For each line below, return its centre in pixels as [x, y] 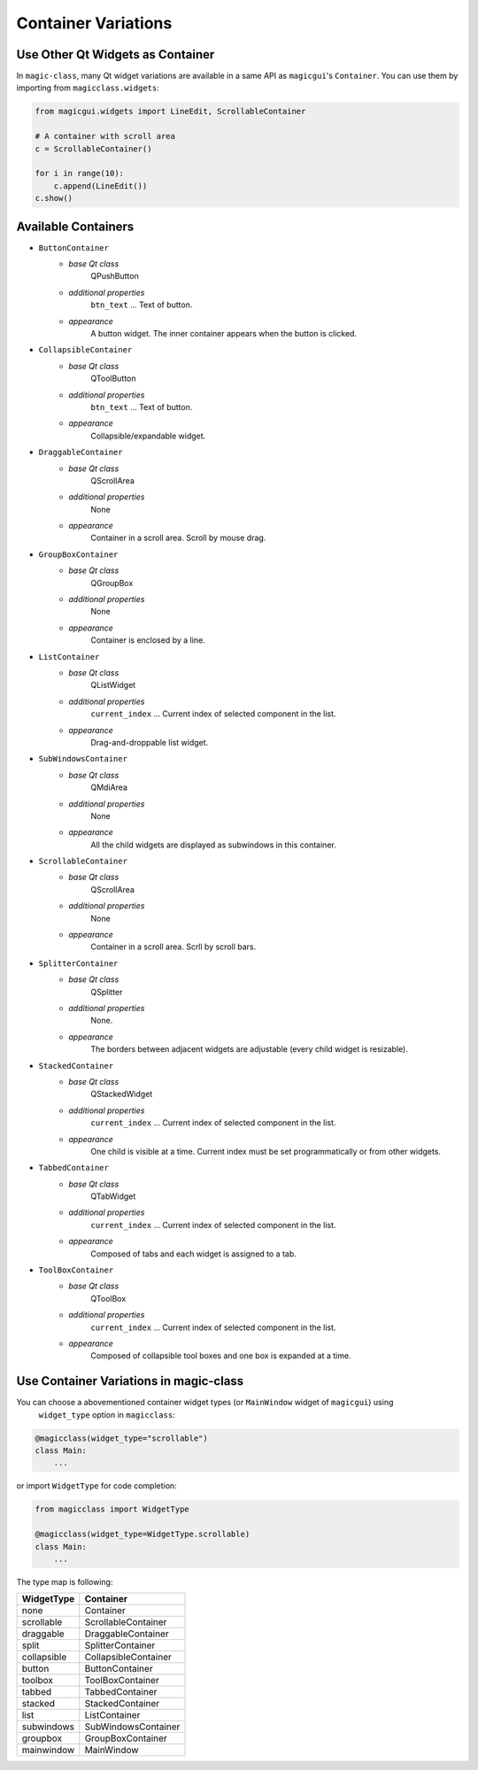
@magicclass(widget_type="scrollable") [121, 1438]
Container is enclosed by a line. [148, 640]
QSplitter [107, 992]
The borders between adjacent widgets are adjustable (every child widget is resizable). [250, 1049]
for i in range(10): [79, 174]
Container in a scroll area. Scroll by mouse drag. [178, 538]
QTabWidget [113, 1196]
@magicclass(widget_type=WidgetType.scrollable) [143, 1534]
